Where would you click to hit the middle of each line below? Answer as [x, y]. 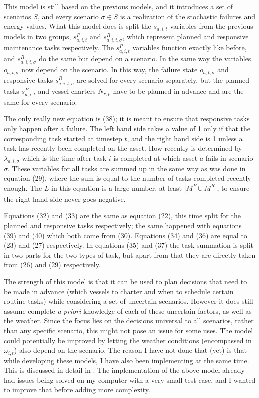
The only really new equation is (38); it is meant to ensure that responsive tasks [127, 119]
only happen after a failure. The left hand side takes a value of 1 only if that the [127, 129]
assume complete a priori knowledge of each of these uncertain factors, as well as [128, 311]
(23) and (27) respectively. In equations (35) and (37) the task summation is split [129, 245]
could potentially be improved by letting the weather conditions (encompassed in [128, 340]
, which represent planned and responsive [185, 36]
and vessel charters [67, 91]
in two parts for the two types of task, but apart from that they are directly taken [130, 255]
